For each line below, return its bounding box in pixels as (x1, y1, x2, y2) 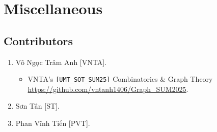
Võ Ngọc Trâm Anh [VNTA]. (15, 56, 106, 67)
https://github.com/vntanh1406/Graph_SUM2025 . (28, 83, 188, 94)
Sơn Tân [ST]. (15, 101, 60, 111)
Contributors (4, 32, 73, 48)
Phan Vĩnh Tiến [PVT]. (15, 118, 90, 128)
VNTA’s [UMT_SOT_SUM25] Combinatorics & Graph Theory (28, 74, 213, 84)
